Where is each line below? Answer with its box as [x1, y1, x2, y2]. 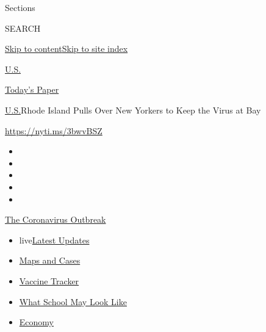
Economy [19, 316, 54, 328]
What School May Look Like [19, 295, 127, 308]
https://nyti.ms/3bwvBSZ [5, 124, 102, 137]
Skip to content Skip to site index [5, 42, 128, 55]
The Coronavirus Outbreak [5, 213, 106, 226]
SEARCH [5, 21, 41, 34]
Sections [5, 1, 35, 13]
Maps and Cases [19, 254, 81, 267]
